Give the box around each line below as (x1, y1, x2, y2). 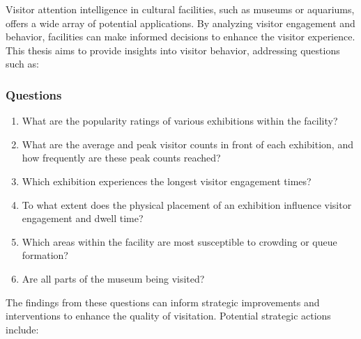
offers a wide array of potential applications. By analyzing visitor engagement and (6, 15, 355, 30)
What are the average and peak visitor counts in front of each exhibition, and (22, 136, 353, 151)
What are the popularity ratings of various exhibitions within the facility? (22, 113, 338, 128)
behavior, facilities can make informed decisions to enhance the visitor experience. (6, 29, 355, 44)
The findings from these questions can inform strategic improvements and (6, 294, 320, 309)
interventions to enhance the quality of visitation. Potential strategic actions (6, 308, 331, 323)
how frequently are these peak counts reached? (22, 150, 221, 165)
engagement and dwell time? (22, 211, 144, 226)
